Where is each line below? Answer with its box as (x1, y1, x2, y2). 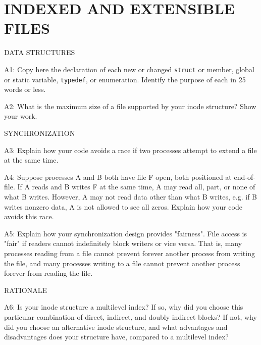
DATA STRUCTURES (4, 47, 75, 58)
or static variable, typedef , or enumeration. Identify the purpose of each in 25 (4, 74, 246, 84)
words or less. (4, 84, 46, 94)
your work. (4, 111, 37, 121)
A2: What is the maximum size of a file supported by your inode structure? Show (4, 101, 256, 111)
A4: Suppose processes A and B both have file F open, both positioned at (4, 171, 232, 182)
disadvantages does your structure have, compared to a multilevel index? (4, 331, 229, 342)
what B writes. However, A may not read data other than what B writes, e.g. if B (4, 191, 257, 202)
